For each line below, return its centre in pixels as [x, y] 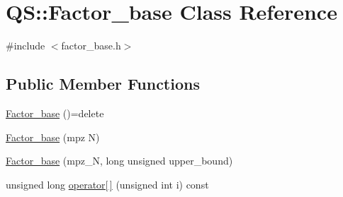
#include [26, 46]
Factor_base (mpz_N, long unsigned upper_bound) [119, 161]
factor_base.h [91, 46]
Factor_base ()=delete [55, 113]
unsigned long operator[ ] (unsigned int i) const [107, 184]
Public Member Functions [103, 84]
